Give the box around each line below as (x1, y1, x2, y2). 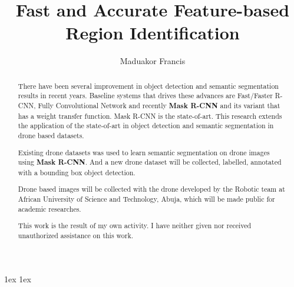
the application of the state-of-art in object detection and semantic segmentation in (18, 121, 274, 131)
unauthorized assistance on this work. (18, 230, 134, 240)
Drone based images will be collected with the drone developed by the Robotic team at (18, 184, 285, 194)
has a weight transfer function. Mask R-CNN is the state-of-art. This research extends (18, 111, 282, 121)
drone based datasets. (18, 130, 84, 140)
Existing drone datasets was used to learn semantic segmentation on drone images (18, 147, 270, 157)
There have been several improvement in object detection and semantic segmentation (18, 81, 279, 91)
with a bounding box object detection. (18, 167, 136, 177)
